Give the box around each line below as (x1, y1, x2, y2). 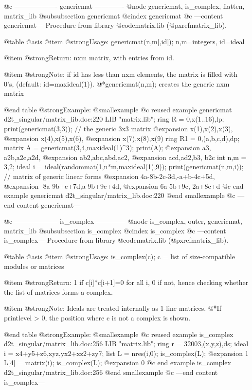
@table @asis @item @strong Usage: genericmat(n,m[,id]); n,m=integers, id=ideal (4, 36, 245, 46)
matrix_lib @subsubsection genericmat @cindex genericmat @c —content (4, 10, 223, 20)
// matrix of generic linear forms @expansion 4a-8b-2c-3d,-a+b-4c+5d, (4, 171, 215, 181)
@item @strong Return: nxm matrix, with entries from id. (4, 53, 174, 63)
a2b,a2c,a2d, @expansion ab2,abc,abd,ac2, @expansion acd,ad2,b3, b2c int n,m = (4, 152, 247, 162)
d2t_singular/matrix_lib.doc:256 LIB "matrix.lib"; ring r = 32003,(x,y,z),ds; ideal (4, 338, 249, 349)
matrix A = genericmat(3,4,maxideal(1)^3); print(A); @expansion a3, (4, 142, 211, 153)
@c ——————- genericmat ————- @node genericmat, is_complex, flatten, (4, 1, 245, 11)
